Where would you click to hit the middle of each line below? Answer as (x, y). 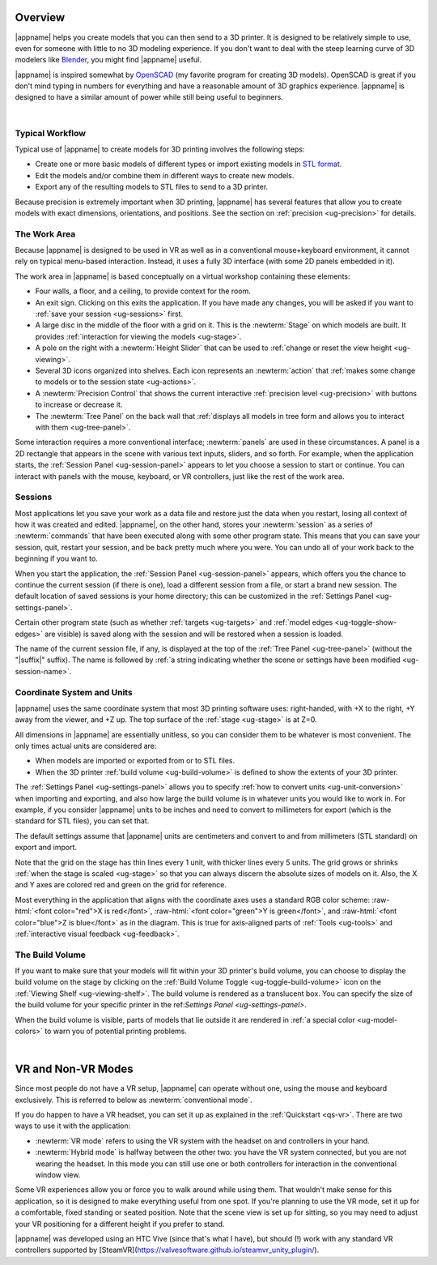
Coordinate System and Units (74, 692)
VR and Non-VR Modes (74, 1069)
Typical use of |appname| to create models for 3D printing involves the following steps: (160, 149)
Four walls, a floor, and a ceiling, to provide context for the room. (143, 291)
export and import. (46, 848)
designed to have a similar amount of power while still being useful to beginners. (149, 97)
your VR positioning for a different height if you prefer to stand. (120, 1224)
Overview (40, 17)
